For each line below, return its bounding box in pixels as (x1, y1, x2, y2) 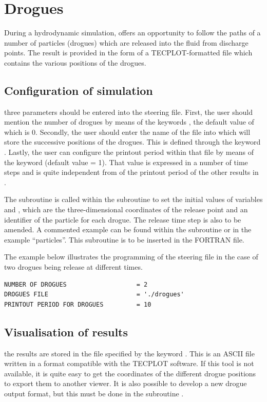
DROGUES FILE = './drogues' (4, 291, 184, 298)
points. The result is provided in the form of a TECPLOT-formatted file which (4, 47, 253, 58)
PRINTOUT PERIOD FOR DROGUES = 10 (4, 300, 151, 308)
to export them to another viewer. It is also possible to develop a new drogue (4, 378, 247, 389)
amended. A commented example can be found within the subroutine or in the (4, 224, 252, 235)
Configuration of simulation (4, 82, 153, 98)
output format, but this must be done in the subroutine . (4, 388, 184, 398)
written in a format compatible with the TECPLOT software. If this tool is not (4, 358, 254, 369)
